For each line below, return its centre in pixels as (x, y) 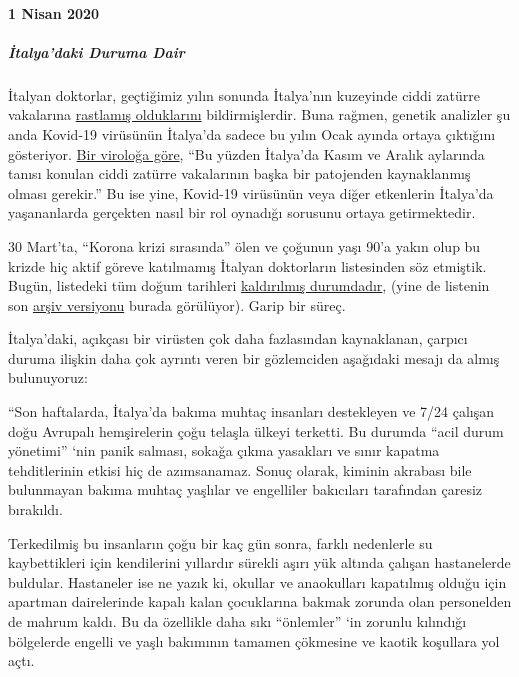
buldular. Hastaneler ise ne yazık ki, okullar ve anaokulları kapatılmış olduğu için (257, 581)
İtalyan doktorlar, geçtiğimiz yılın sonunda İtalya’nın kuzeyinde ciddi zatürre (244, 94)
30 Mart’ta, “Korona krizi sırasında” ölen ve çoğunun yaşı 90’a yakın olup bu (244, 245)
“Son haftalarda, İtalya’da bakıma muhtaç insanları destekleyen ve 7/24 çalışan (251, 411)
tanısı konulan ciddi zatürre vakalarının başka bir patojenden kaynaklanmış (239, 173)
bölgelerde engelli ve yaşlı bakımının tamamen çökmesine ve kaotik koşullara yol (254, 640)
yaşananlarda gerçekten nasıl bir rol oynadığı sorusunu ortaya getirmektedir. (242, 212)
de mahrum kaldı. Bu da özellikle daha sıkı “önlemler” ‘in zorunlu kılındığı (237, 621)
